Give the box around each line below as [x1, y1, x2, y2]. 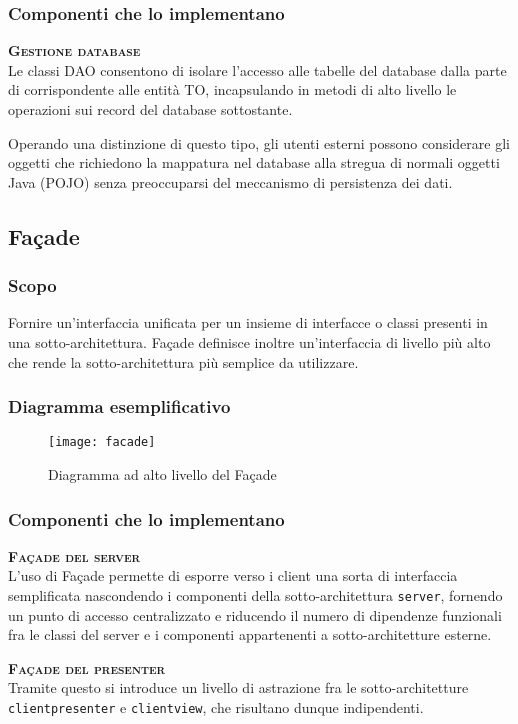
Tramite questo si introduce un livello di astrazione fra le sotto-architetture [8, 677, 469, 698]
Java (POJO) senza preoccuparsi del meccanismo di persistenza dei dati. [8, 171, 453, 192]
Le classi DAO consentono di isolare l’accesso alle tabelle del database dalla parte [8, 59, 507, 80]
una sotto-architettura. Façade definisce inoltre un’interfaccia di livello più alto [8, 331, 491, 352]
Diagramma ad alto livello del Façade [48, 464, 277, 485]
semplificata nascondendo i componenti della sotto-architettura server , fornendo [8, 585, 503, 606]
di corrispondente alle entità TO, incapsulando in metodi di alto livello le [8, 79, 457, 100]
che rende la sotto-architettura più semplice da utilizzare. [8, 351, 359, 372]
